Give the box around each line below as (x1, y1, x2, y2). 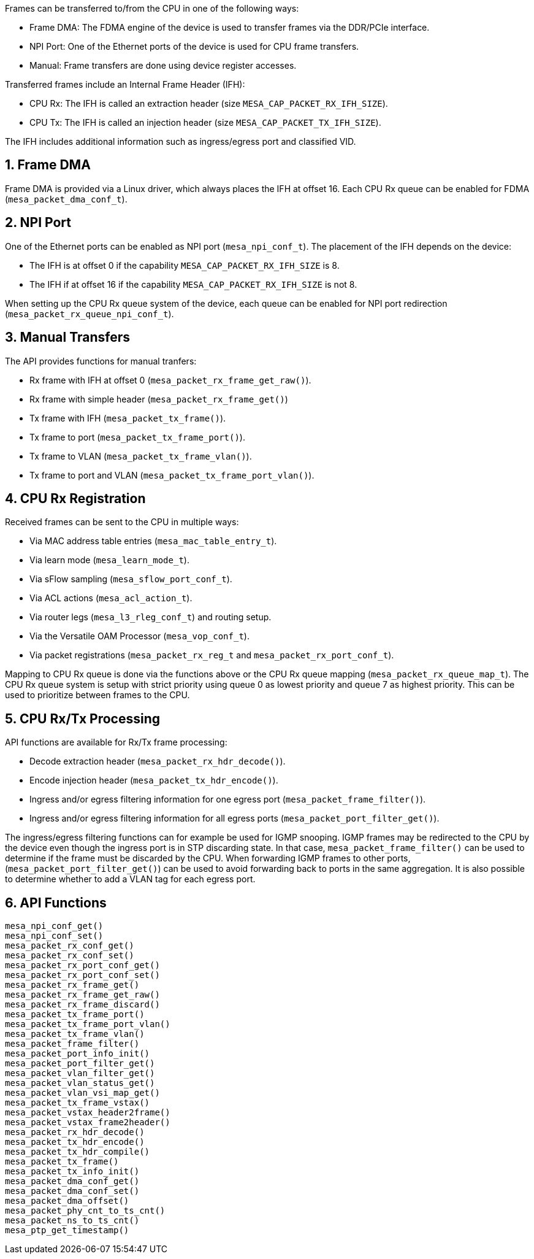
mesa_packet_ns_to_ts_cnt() (5, 1215, 140, 1226)
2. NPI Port (5, 215, 72, 231)
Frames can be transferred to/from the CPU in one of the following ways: (5, 3, 299, 13)
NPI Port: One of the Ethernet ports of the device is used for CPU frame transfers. (29, 41, 359, 52)
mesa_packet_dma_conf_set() (5, 1186, 140, 1196)
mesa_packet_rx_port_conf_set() (5, 970, 160, 980)
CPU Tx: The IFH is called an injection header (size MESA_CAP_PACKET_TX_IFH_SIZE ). (29, 117, 381, 128)
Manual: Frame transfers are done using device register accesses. (29, 60, 297, 71)
